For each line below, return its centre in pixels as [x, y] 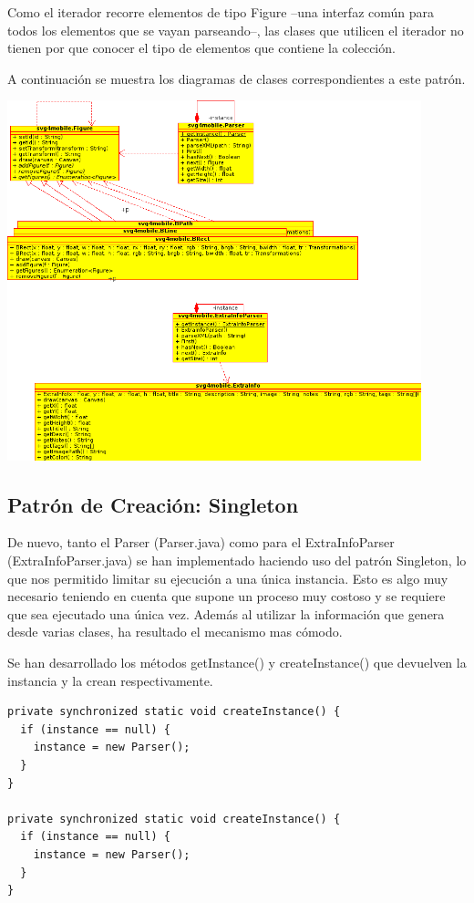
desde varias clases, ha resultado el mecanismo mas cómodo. [175, 632]
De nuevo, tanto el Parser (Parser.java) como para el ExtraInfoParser [201, 542]
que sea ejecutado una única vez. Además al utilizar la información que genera [226, 613]
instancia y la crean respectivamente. [110, 680]
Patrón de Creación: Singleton [153, 504]
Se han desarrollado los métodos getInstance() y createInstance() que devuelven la [237, 663]
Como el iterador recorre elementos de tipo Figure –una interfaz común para [221, 12]
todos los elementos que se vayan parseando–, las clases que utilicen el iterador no [236, 30]
